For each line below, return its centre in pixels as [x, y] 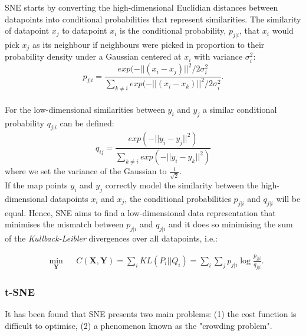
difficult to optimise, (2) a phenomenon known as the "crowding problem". [139, 325]
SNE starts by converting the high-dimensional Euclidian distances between [142, 7]
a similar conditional [240, 109]
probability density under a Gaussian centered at [93, 56]
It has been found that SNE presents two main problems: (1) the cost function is [151, 313]
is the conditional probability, [173, 30]
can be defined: [87, 123]
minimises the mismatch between [64, 224]
